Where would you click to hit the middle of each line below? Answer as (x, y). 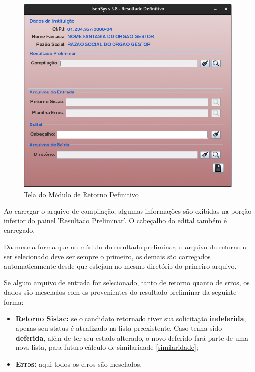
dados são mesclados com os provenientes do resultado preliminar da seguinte (120, 292)
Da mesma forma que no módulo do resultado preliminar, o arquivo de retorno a (125, 247)
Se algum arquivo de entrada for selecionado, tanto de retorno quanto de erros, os (127, 282)
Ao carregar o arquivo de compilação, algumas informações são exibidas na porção (128, 211)
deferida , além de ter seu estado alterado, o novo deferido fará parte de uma (132, 337)
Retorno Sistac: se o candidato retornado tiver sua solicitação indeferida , (131, 318)
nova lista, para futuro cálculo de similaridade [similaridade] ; (107, 347)
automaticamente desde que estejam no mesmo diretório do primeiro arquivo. (120, 266)
